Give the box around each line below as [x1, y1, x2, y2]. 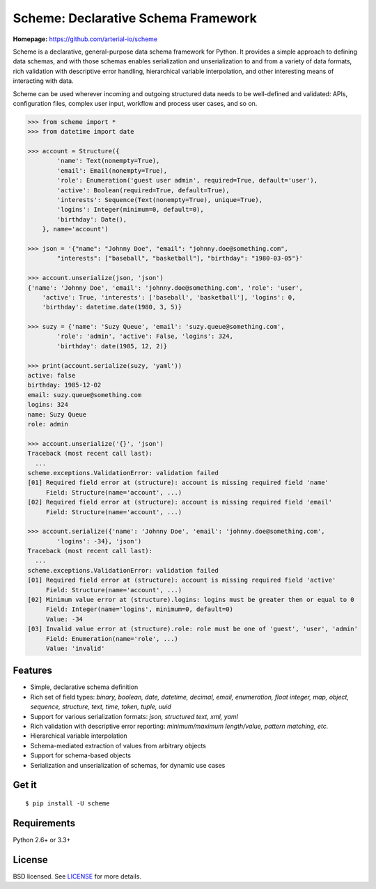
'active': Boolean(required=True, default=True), [56, 186, 230, 194]
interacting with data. [13, 77, 74, 85]
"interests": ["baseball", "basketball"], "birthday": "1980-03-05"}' [56, 254, 303, 263]
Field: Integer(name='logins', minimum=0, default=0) [45, 605, 233, 613]
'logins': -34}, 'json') [56, 537, 142, 545]
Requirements [13, 817, 76, 829]
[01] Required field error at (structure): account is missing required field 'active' [27, 576, 336, 585]
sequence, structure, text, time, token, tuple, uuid [30, 702, 172, 711]
